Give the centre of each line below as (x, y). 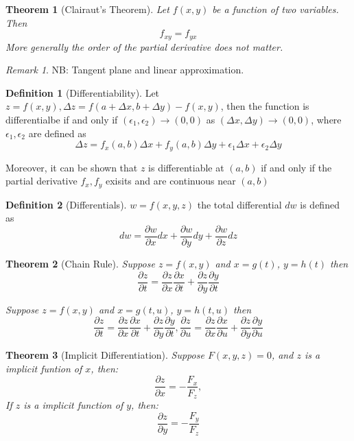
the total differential (239, 204)
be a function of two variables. (275, 9)
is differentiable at (186, 167)
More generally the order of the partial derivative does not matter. (144, 46)
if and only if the (296, 167)
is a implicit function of (73, 404)
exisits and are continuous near (171, 181)
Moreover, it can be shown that (72, 167)
